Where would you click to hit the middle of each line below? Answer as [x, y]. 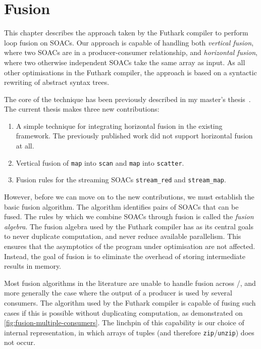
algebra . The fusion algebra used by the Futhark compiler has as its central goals [129, 226]
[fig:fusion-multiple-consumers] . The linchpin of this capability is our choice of [124, 322]
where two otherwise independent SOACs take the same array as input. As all [125, 62]
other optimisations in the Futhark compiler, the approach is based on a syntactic [130, 72]
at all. [25, 146]
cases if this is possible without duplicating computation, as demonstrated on [123, 312]
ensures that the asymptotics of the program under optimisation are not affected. [130, 246]
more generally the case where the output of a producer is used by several [118, 293]
